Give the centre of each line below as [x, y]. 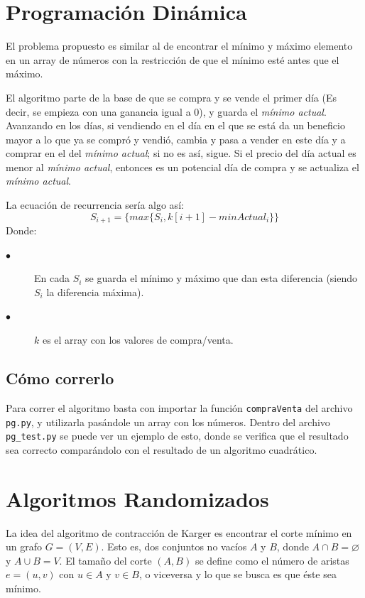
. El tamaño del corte [105, 560]
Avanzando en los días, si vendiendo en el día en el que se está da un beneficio [175, 125]
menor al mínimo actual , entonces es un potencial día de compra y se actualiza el [182, 167]
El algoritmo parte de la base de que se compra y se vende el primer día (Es [171, 97]
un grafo [24, 547]
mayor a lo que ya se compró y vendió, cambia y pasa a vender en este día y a [176, 139]
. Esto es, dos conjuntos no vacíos [174, 547]
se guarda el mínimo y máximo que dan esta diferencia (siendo [222, 278]
